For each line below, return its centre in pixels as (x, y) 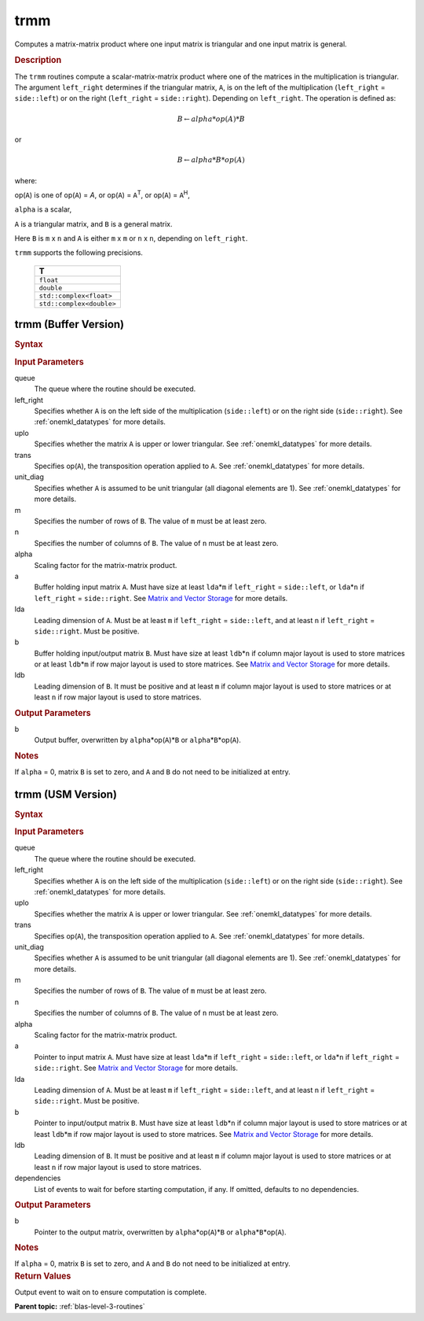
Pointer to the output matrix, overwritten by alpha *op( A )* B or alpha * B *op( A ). (160, 1232)
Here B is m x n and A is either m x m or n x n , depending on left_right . (131, 238)
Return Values (43, 1276)
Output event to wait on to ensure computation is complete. (111, 1292)
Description (38, 61)
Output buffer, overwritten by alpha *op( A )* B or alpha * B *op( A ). (137, 740)
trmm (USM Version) (66, 794)
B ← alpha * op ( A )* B (211, 119)
